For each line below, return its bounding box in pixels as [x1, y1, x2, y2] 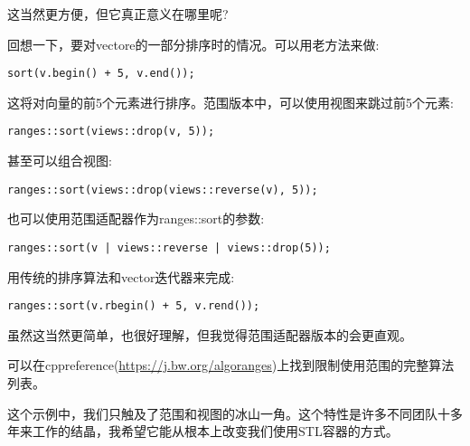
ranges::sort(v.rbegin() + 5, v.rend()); [7, 299, 260, 313]
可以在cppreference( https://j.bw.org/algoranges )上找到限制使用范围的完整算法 [7, 356, 455, 375]
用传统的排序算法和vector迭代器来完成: [7, 267, 235, 286]
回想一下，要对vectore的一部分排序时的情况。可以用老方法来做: [7, 34, 380, 53]
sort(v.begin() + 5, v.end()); [7, 67, 195, 81]
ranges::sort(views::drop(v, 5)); [7, 125, 215, 138]
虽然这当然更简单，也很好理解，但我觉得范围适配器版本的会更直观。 [7, 325, 412, 344]
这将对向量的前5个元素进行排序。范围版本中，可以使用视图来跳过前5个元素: [7, 92, 454, 111]
